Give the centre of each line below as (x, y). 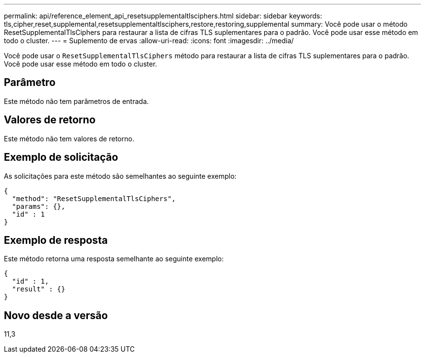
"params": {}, (39, 206)
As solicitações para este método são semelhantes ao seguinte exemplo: (120, 176)
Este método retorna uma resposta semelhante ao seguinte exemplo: (114, 259)
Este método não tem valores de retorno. (69, 138)
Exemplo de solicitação (61, 157)
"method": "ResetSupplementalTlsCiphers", (94, 198)
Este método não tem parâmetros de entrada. (76, 101)
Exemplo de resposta (56, 240)
